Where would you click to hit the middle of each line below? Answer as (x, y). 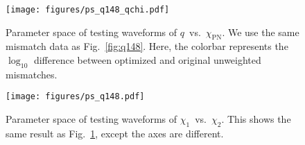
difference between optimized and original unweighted (147, 60)
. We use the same (261, 32)
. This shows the (256, 119)
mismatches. (32, 74)
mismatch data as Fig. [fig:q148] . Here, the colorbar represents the (147, 46)
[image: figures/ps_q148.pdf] (75, 97)
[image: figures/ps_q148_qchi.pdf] (88, 10)
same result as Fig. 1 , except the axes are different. (115, 133)
